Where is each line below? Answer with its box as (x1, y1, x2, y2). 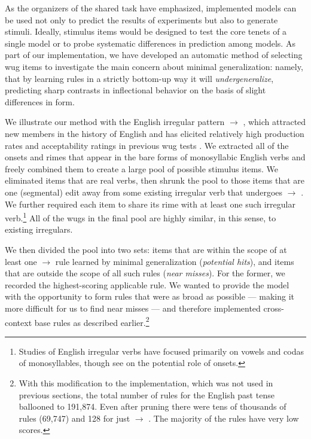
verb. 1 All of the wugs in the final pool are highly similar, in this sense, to (5, 210, 276, 224)
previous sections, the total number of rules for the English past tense (19, 388, 275, 401)
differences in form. (5, 95, 75, 108)
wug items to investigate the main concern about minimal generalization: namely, (5, 60, 303, 72)
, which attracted (243, 115, 306, 128)
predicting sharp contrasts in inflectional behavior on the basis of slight (5, 84, 266, 96)
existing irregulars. (5, 223, 73, 236)
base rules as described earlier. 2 (34, 314, 150, 328)
